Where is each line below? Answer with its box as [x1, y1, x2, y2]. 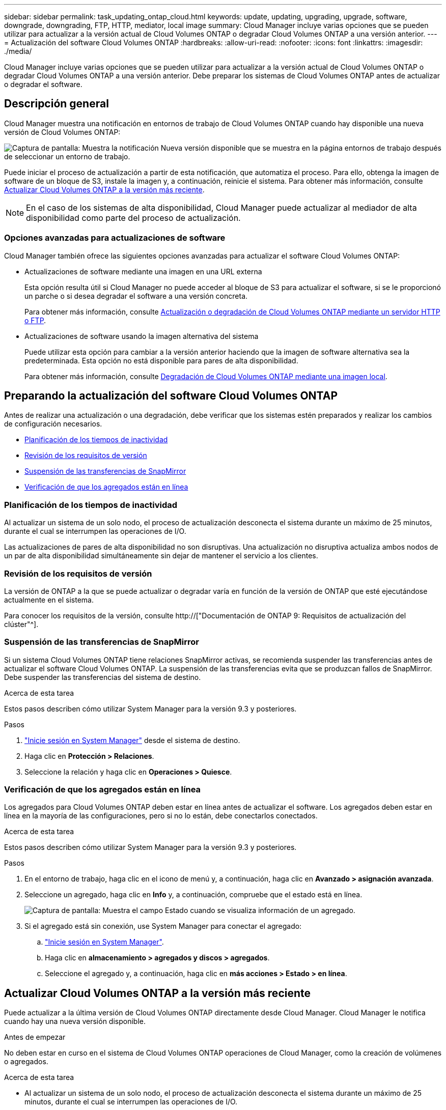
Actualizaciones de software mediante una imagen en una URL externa [24, 267, 262, 276]
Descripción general [4, 97, 109, 110]
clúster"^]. [4, 619, 39, 629]
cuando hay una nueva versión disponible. [4, 1017, 146, 1026]
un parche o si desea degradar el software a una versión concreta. [24, 291, 248, 300]
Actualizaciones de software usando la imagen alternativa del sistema [24, 331, 259, 340]
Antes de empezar [4, 1033, 66, 1042]
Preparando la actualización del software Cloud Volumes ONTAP [4, 389, 338, 403]
